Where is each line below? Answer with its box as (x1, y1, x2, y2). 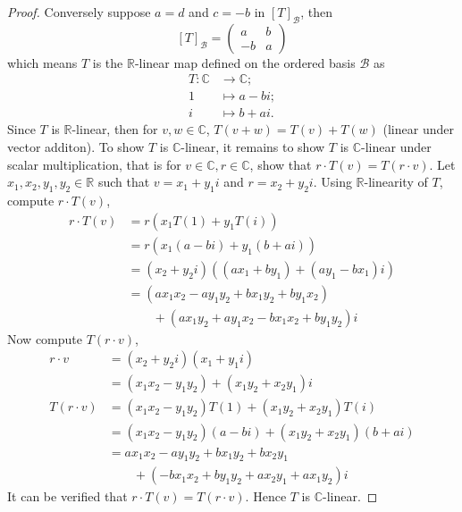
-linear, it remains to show (181, 138, 325, 156)
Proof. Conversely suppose (7, 3, 151, 21)
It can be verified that (7, 487, 128, 506)
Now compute (7, 329, 82, 348)
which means (7, 53, 78, 71)
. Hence (245, 487, 287, 506)
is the (92, 53, 123, 71)
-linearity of (364, 172, 428, 191)
